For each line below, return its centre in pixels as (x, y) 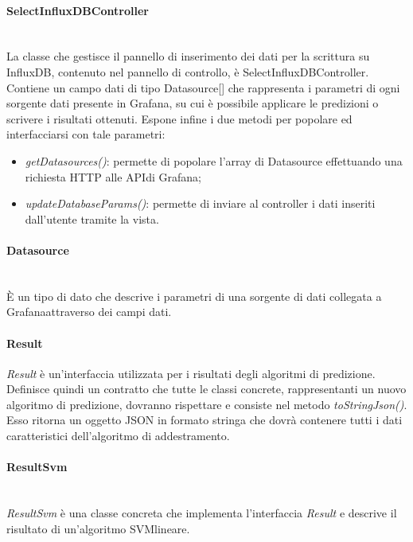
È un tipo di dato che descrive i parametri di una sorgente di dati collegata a (194, 296)
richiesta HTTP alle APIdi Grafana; (113, 176)
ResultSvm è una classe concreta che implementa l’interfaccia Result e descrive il (202, 513)
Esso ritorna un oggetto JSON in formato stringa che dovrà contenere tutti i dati (205, 420)
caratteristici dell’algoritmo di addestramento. (118, 436)
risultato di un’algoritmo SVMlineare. (98, 528)
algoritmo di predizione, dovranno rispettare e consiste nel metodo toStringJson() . (207, 404)
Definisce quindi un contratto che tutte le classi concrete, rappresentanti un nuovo (206, 389)
